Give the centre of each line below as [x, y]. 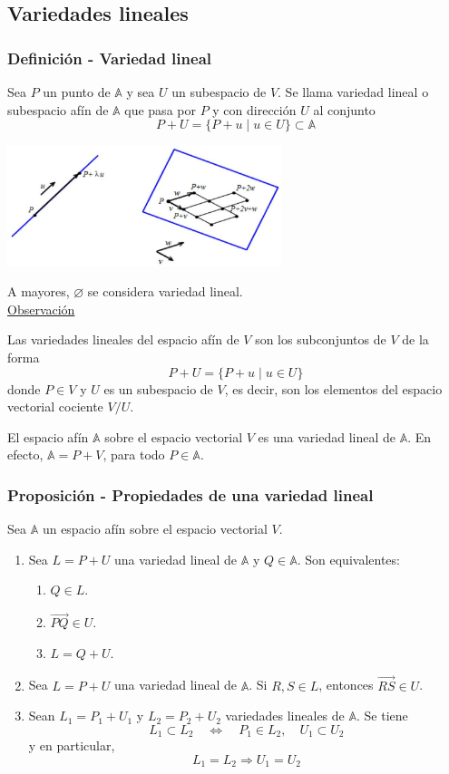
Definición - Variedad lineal [109, 58]
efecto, [25, 455]
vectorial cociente [55, 406]
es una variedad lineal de [327, 436]
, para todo [134, 455]
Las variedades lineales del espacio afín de [123, 339]
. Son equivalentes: [348, 559]
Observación [41, 309]
